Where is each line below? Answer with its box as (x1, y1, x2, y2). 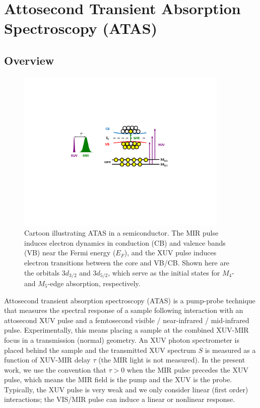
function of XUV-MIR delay (4, 354, 91, 365)
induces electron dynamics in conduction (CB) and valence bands (24, 237, 226, 248)
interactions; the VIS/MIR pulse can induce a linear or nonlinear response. (4, 394, 235, 404)
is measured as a (205, 344, 256, 355)
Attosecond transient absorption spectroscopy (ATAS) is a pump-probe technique (4, 295, 255, 305)
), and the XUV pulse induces (124, 247, 217, 258)
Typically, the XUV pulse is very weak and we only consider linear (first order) (4, 384, 248, 394)
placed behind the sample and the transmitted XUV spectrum (4, 344, 197, 355)
